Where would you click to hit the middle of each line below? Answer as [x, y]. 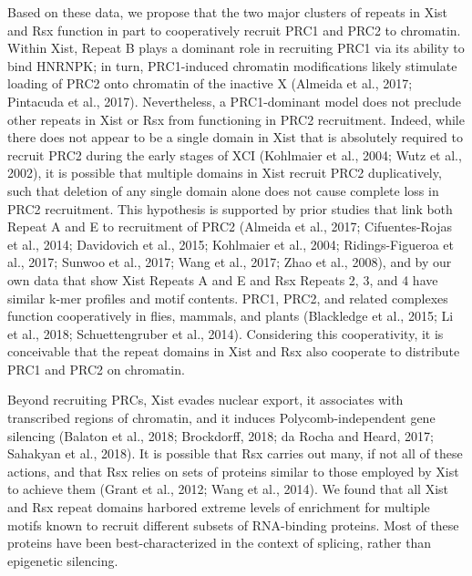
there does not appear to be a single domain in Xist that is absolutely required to [235, 137]
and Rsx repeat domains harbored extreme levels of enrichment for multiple [219, 507]
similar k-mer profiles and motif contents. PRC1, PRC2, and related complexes [228, 298]
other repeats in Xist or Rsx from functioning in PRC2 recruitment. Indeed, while [236, 119]
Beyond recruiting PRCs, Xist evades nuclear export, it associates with [205, 400]
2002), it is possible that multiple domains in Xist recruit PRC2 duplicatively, [225, 173]
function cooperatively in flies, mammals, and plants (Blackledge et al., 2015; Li [231, 316]
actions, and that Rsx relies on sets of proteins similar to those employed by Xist [233, 471]
